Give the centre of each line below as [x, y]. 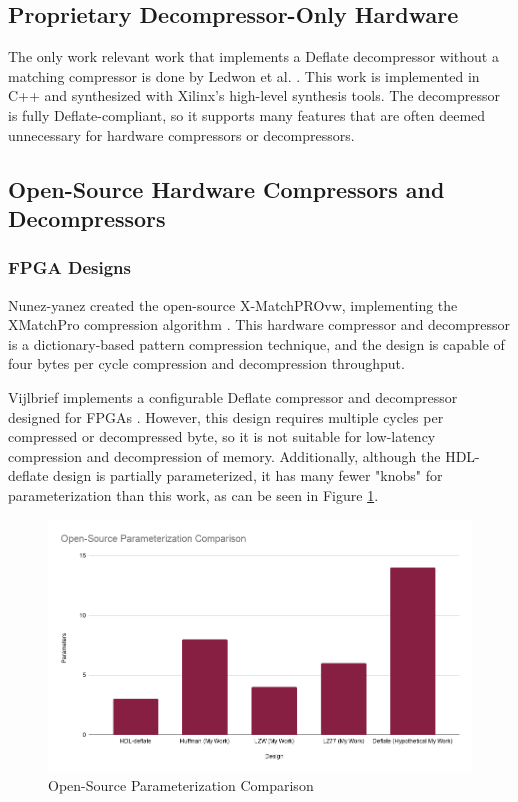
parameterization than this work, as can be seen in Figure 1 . [193, 494]
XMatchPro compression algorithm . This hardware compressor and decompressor [259, 324]
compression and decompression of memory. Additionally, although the [224, 455]
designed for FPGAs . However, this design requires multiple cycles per [226, 416]
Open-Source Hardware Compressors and [226, 188]
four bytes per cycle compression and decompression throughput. [206, 363]
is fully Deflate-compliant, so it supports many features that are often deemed [247, 114]
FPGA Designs [69, 267]
